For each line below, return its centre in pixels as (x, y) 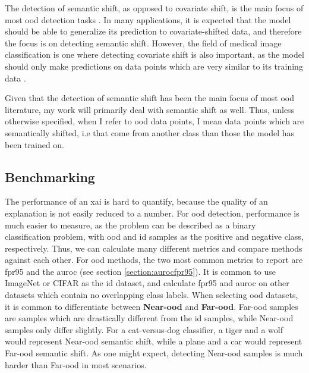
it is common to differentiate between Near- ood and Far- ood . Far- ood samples (152, 306)
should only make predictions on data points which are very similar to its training (154, 66)
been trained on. (35, 144)
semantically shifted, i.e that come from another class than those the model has (150, 132)
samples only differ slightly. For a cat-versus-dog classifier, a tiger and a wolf (144, 329)
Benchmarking (50, 176)
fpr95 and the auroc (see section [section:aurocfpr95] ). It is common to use (140, 271)
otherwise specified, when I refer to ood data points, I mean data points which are (154, 121)
